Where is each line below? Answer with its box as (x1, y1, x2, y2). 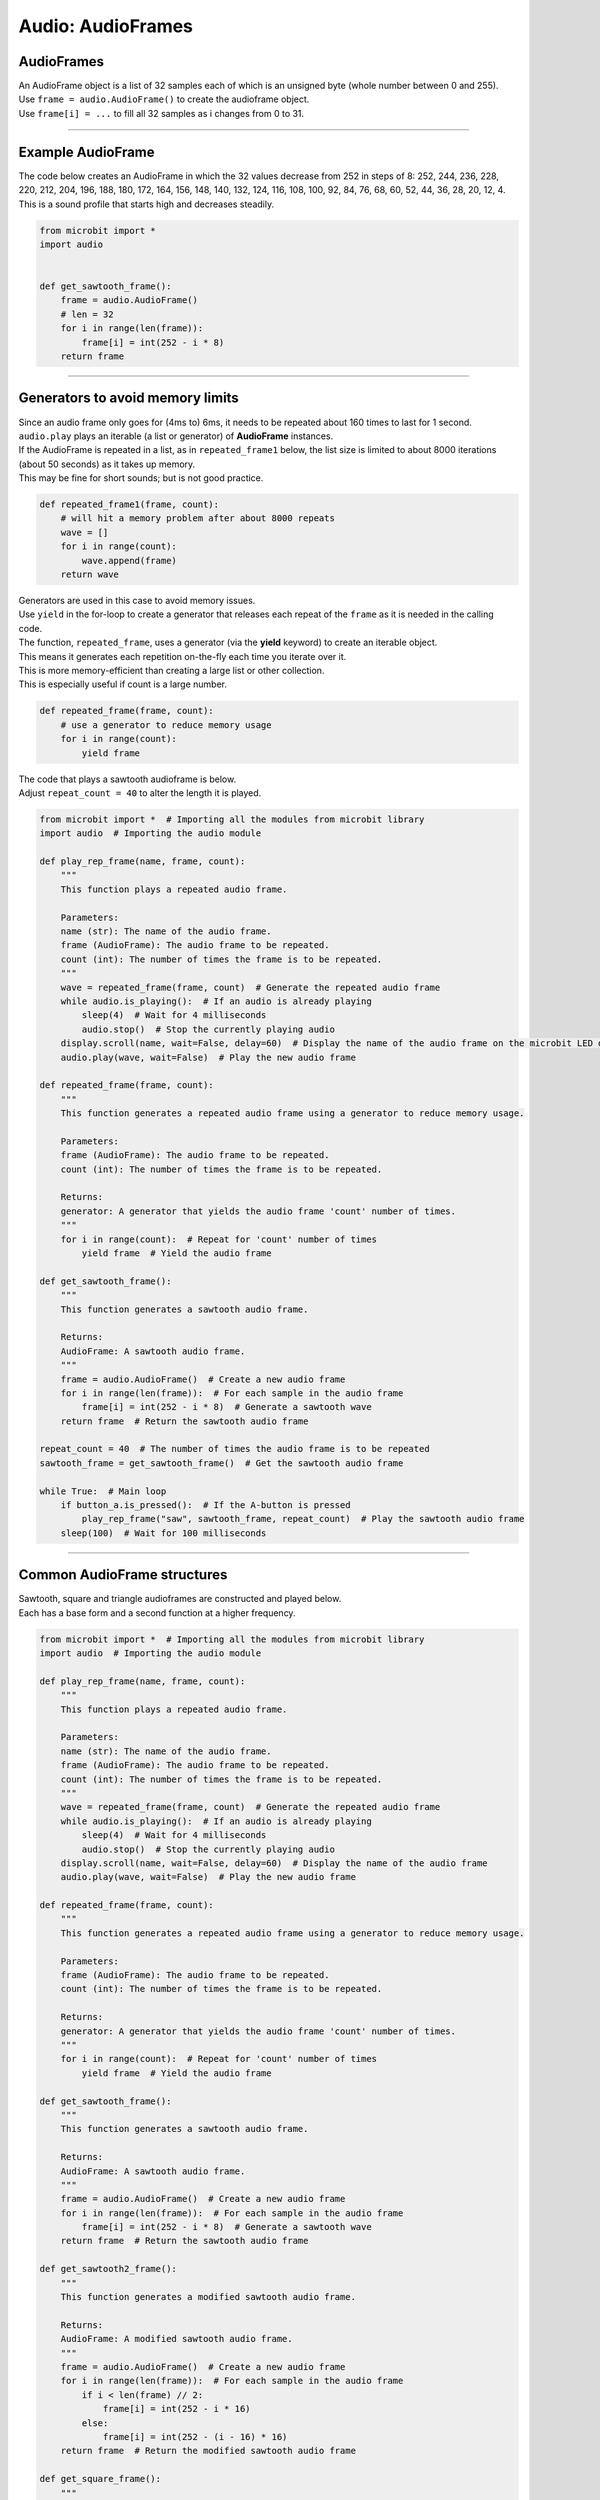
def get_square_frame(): (39, 2473, 162, 2485)
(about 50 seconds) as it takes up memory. (18, 458, 196, 470)
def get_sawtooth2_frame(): (39, 2263, 177, 2275)
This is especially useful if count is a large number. (18, 678, 227, 690)
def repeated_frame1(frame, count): (39, 499, 220, 510)
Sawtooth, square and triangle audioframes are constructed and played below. (18, 1593, 342, 1605)
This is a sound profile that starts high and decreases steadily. (18, 198, 275, 210)
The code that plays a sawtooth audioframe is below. (18, 773, 237, 785)
